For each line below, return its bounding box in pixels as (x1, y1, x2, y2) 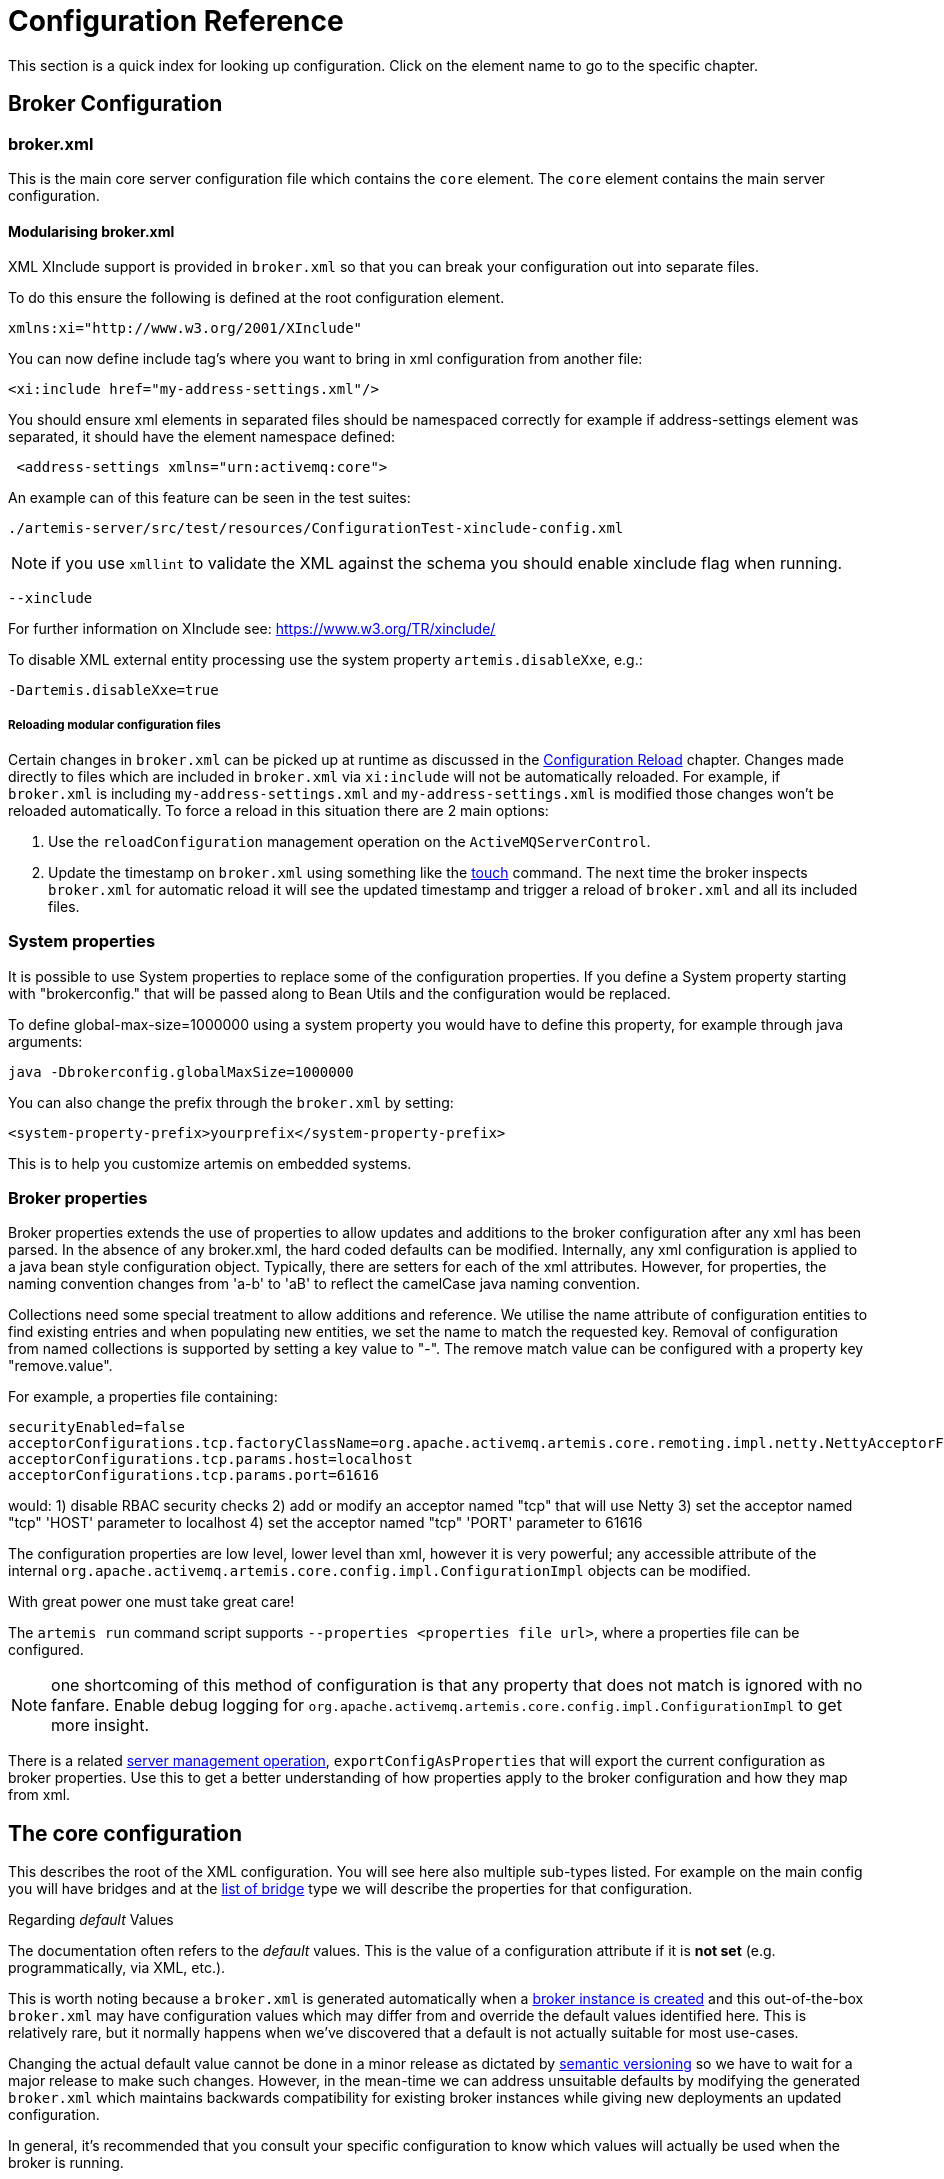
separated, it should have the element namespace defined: (8, 428, 396, 446)
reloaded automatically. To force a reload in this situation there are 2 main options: (8, 801, 549, 819)
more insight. (51, 1715, 150, 1736)
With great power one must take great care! (8, 1593, 295, 1611)
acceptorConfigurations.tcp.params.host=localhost (8, 1451, 413, 1468)
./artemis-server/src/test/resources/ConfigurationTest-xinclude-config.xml (8, 520, 624, 537)
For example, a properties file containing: (8, 1388, 278, 1406)
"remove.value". (8, 1357, 113, 1375)
